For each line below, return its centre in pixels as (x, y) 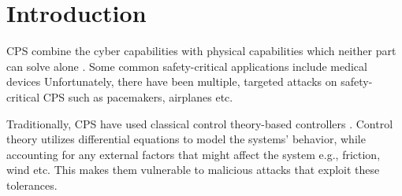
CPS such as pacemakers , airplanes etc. (138, 96)
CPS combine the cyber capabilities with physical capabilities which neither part (201, 51)
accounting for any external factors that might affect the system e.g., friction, (194, 154)
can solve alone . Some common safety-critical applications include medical (187, 66)
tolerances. (32, 185)
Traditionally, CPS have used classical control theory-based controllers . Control (200, 123)
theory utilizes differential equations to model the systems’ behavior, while (186, 139)
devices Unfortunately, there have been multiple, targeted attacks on (172, 81)
